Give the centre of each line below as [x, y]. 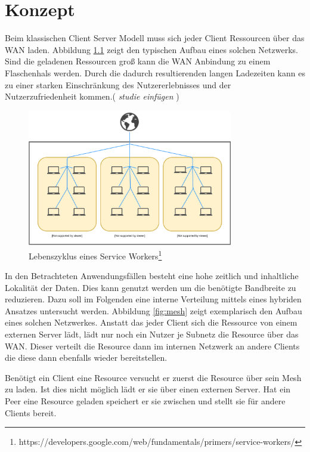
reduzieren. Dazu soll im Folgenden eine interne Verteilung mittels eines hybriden [153, 299]
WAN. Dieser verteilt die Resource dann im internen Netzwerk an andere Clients [152, 346]
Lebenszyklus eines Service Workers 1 [95, 255]
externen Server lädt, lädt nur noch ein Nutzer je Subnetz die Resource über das [152, 334]
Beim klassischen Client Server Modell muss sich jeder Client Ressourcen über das [155, 38]
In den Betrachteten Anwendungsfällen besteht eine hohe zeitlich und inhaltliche [152, 276]
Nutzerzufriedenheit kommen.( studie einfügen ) [92, 96]
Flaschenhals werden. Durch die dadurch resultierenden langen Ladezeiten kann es [155, 72]
